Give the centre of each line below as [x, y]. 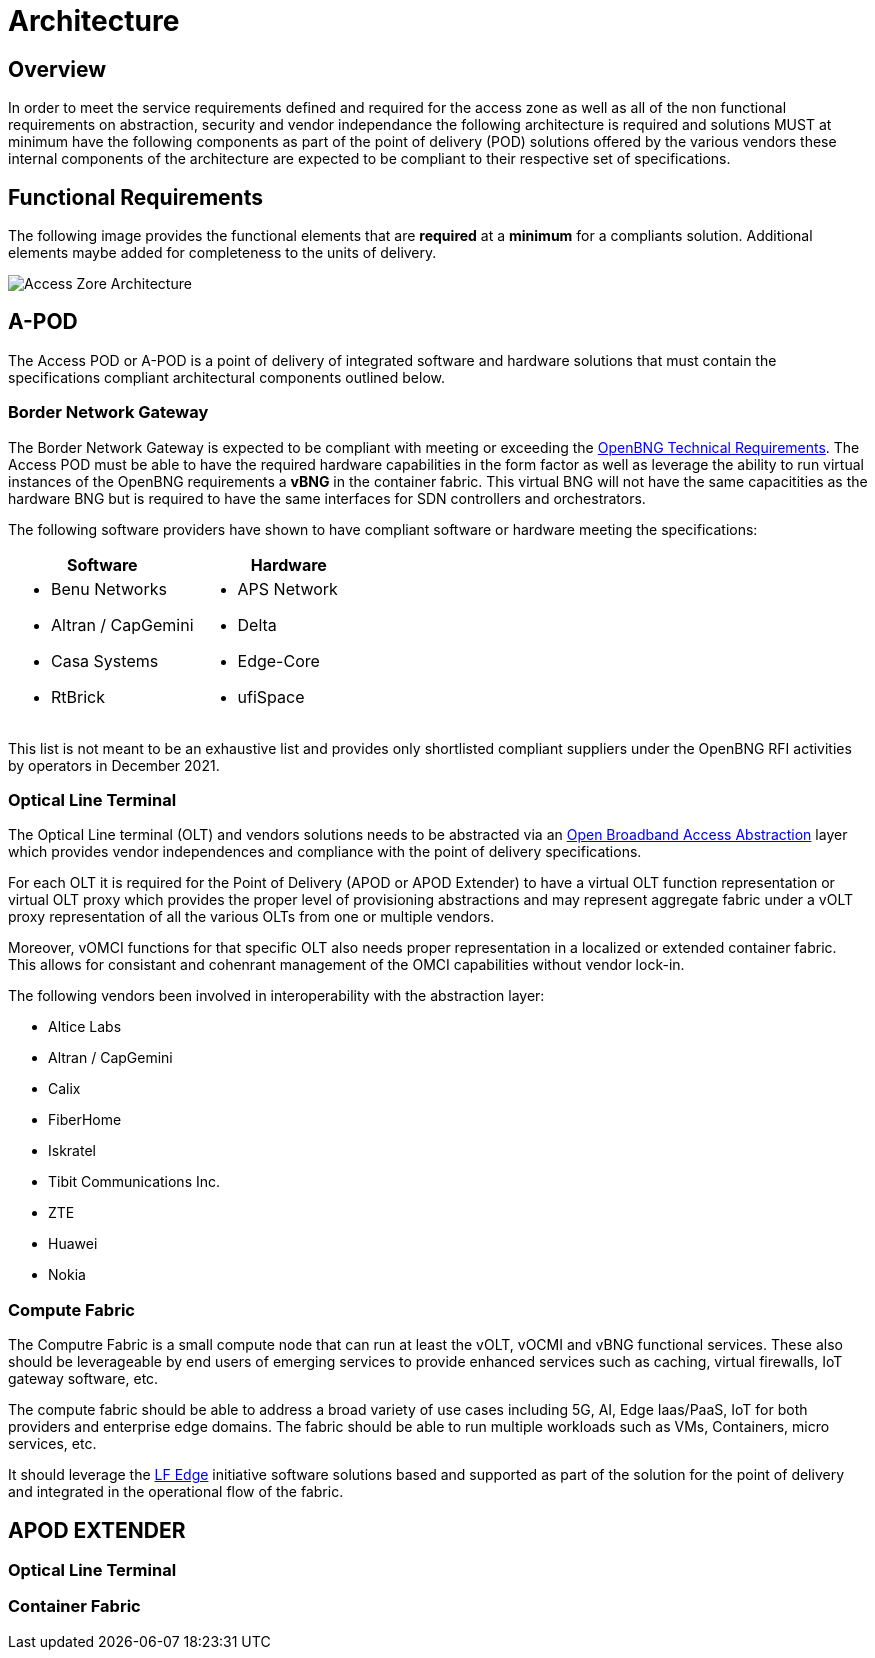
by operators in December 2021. [114, 765]
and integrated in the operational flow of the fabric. [176, 1492]
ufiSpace [271, 696]
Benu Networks [109, 588]
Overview [57, 69]
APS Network [287, 588]
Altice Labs [85, 1027]
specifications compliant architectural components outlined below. [226, 377]
